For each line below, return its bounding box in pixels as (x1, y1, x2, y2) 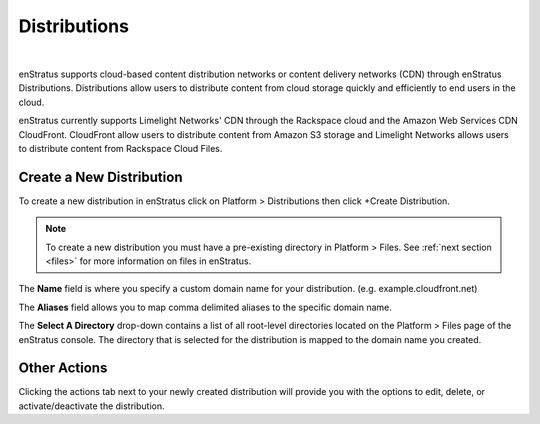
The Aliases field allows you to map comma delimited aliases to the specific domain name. (18, 301, 392, 313)
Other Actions (18, 360, 108, 377)
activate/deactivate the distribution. (18, 400, 165, 412)
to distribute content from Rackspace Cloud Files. (18, 142, 223, 154)
